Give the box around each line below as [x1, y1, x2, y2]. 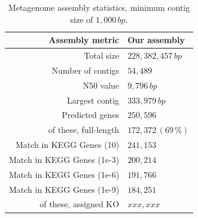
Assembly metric [48, 34, 120, 46]
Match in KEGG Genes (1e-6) [9, 168, 120, 180]
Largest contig [67, 93, 120, 106]
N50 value [83, 78, 120, 91]
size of [70, 13, 93, 25]
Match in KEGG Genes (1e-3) [9, 153, 120, 165]
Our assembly [127, 34, 185, 46]
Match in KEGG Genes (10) [15, 138, 120, 151]
